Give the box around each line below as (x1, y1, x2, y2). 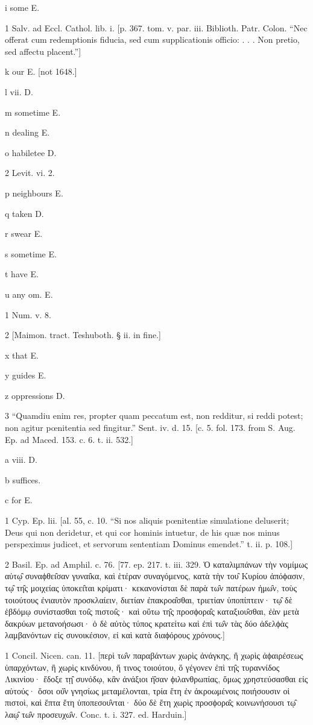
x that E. (5, 348, 39, 361)
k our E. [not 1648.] (5, 65, 77, 78)
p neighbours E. (5, 186, 63, 199)
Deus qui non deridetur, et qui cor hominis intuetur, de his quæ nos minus (5, 526, 280, 538)
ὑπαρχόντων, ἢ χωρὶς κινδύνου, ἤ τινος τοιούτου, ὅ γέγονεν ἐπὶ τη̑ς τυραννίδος (5, 661, 280, 673)
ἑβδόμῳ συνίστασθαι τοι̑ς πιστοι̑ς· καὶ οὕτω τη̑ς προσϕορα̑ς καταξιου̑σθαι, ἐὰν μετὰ (5, 605, 299, 618)
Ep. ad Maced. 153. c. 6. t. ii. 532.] (5, 433, 133, 445)
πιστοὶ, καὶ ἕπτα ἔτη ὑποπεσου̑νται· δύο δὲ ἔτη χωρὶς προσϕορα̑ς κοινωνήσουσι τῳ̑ (5, 696, 296, 709)
